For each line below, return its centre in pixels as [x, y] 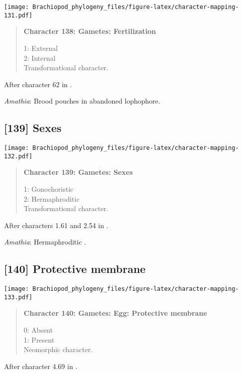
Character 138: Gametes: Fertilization [90, 31]
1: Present [39, 339]
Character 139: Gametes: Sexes [78, 172]
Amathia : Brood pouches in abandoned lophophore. [82, 101]
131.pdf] [18, 15]
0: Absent [38, 330]
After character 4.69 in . [41, 366]
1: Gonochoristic [48, 188]
